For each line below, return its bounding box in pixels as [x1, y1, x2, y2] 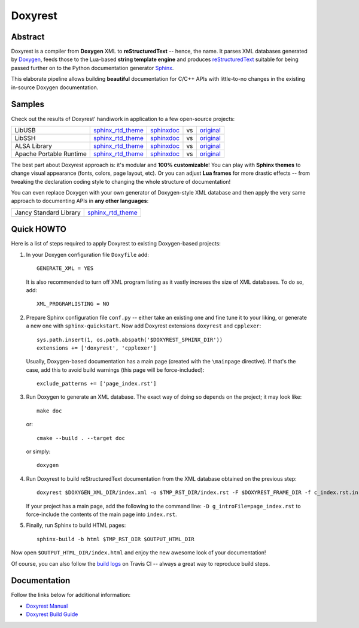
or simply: [26, 448, 51, 455]
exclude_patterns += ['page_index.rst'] [36, 380, 157, 387]
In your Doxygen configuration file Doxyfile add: [26, 251, 150, 258]
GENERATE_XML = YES [36, 265, 94, 272]
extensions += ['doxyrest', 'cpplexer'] [36, 344, 157, 351]
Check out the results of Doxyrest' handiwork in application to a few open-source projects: [11, 115, 235, 122]
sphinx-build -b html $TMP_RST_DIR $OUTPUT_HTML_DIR [36, 536, 194, 542]
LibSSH [14, 134, 36, 142]
